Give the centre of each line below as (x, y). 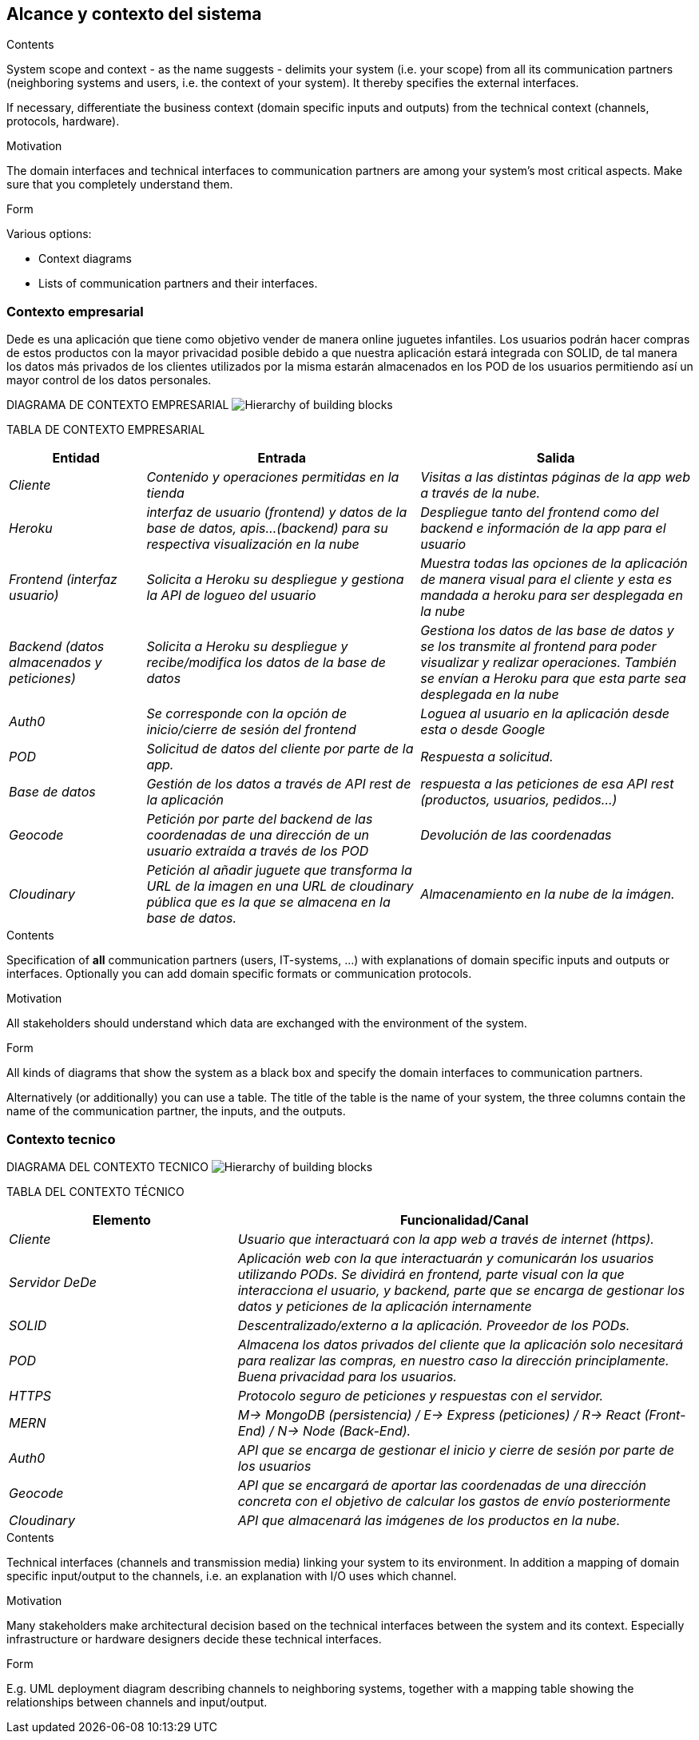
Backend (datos (57, 647)
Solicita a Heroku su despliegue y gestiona (275, 580)
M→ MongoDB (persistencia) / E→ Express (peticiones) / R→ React (439, 1414)
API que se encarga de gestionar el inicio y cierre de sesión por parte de (456, 1450)
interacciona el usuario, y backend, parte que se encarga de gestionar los (461, 1290)
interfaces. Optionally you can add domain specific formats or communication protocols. (239, 974)
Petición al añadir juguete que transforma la (279, 870)
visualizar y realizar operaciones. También (548, 663)
